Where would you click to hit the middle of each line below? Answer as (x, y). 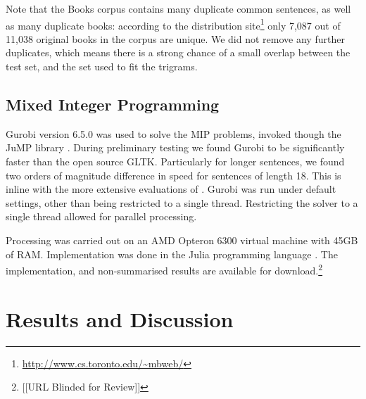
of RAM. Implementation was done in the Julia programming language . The (172, 254)
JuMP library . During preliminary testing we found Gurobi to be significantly (175, 147)
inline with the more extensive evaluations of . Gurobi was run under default (171, 189)
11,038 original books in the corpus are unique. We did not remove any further (175, 38)
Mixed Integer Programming (113, 104)
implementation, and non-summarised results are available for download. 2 (164, 269)
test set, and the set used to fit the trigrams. (102, 66)
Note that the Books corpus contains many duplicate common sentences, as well (178, 8)
